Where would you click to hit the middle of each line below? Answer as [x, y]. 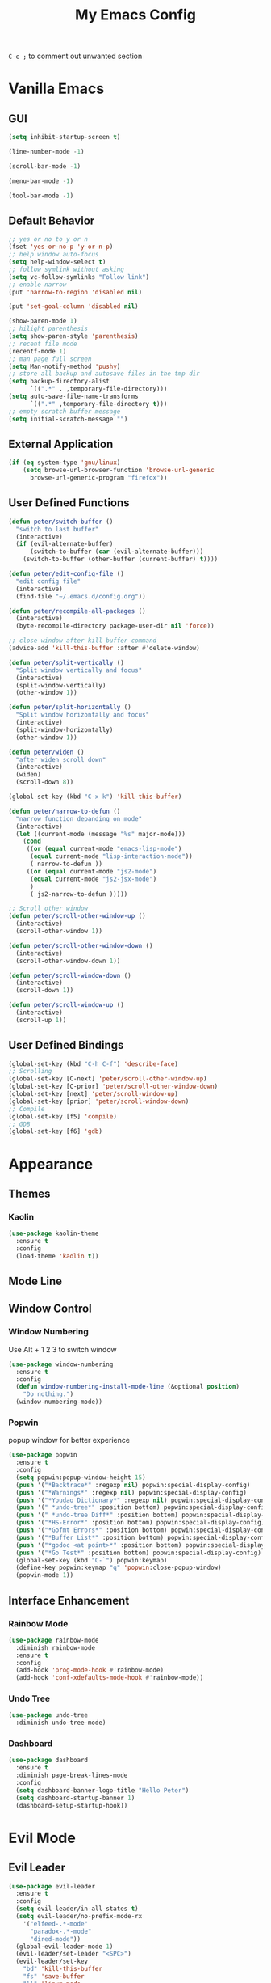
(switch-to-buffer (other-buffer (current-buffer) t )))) [121, 560]
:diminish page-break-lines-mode [72, 1776]
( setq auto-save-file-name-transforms [73, 396]
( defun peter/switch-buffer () [61, 522]
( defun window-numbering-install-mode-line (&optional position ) [128, 1387]
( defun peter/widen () [46, 752]
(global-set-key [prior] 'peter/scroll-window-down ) [99, 1101]
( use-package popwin [43, 1455]
